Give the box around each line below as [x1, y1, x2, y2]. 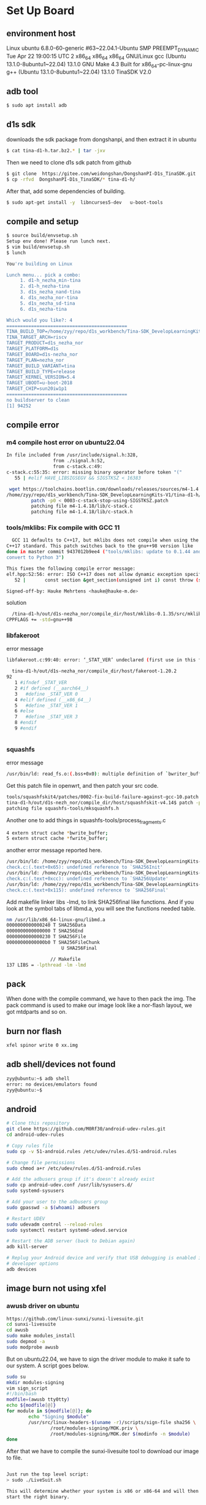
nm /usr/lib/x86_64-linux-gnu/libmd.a [6, 916, 105, 923]
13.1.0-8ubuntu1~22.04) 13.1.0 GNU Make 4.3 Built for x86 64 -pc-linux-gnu [6, 60, 193, 69]
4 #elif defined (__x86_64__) [14, 696, 92, 703]
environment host [6, 28, 76, 39]
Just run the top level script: [6, 1471, 89, 1477]
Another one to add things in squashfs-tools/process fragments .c [6, 816, 166, 825]
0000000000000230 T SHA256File [6, 934, 86, 940]
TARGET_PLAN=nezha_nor [6, 357, 64, 363]
